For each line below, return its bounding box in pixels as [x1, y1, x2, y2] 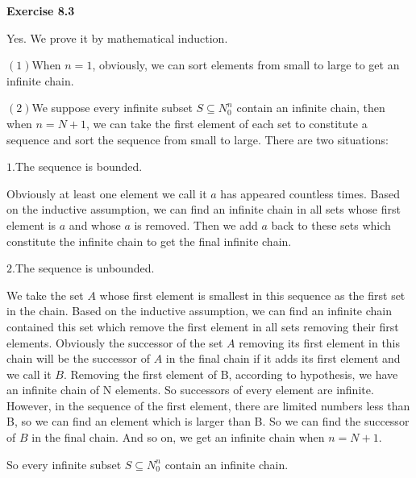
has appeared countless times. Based [220, 185, 400, 202]
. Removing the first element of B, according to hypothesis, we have [63, 365, 398, 382]
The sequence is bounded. [15, 158, 143, 175]
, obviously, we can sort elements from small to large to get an [92, 56, 400, 73]
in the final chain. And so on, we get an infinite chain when [31, 429, 325, 446]
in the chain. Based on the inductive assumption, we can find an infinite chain [6, 302, 393, 319]
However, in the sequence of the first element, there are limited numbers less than [6, 397, 410, 414]
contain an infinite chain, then [236, 99, 385, 116]
